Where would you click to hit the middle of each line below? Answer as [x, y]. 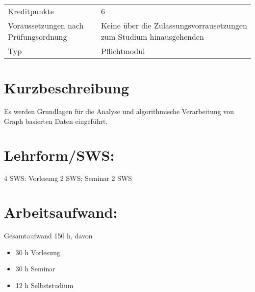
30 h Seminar [35, 269]
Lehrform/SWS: [59, 155]
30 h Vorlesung [38, 252]
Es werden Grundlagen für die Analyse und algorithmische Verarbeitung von [119, 111]
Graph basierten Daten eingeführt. [56, 121]
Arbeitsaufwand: [61, 212]
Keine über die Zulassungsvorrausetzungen [174, 25]
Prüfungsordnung [38, 37]
